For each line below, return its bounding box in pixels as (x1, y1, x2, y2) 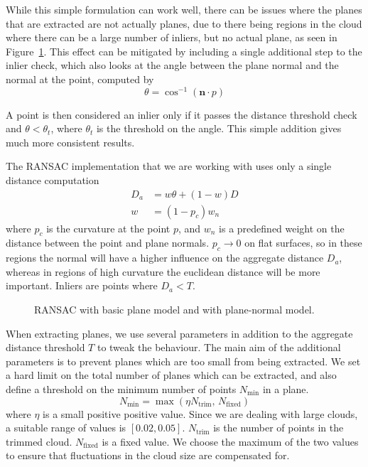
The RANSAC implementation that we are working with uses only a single (6, 159, 332, 173)
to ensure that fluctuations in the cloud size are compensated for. (6, 448, 290, 463)
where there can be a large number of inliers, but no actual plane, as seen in (6, 30, 337, 45)
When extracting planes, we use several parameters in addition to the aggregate (6, 326, 353, 340)
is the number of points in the (213, 420, 344, 435)
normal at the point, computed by (6, 71, 154, 86)
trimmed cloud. (6, 434, 72, 449)
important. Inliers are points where (6, 278, 158, 293)
